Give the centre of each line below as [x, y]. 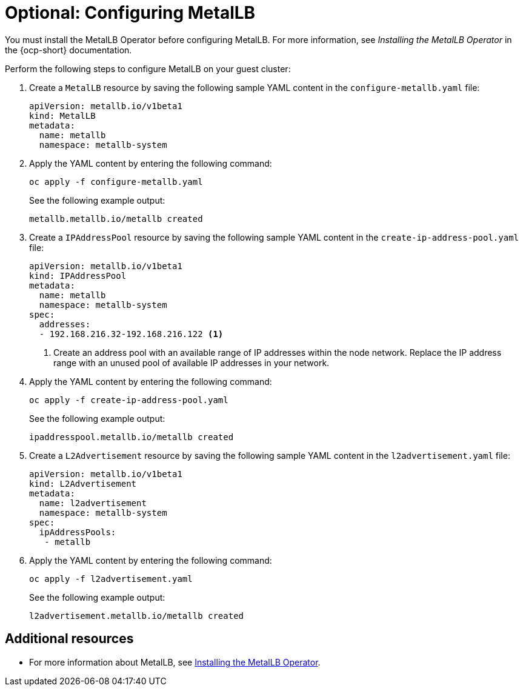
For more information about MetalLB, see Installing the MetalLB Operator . [175, 662]
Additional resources [69, 639]
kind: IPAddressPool [78, 275]
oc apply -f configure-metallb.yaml [116, 182]
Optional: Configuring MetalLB [130, 13]
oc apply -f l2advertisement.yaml [111, 579]
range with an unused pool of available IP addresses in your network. [192, 362]
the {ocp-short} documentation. [68, 50]
